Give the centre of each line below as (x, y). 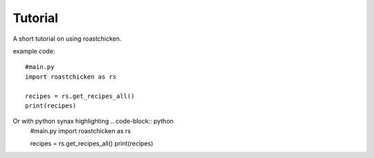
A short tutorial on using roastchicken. (67, 39)
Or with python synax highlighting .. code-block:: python (93, 121)
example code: (34, 51)
